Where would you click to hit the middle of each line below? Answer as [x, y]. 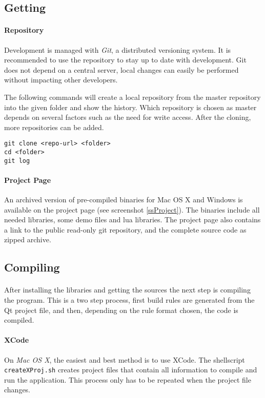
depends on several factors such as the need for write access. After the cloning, [128, 117]
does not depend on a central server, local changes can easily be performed [121, 69]
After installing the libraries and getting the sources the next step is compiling [127, 290]
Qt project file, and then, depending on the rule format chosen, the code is [121, 310]
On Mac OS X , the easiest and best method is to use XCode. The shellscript [125, 359]
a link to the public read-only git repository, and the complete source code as [125, 229]
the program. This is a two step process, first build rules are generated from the [129, 300]
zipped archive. [28, 239]
